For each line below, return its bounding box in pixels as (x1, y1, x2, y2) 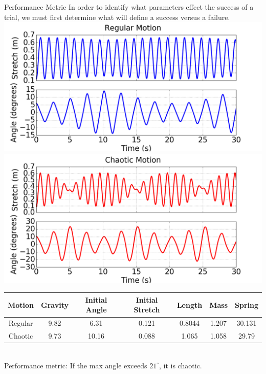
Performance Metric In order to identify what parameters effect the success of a (4, 2, 254, 12)
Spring (234, 299, 258, 310)
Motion (8, 299, 34, 310)
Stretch (134, 304, 160, 315)
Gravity (41, 299, 69, 310)
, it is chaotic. (159, 360, 202, 370)
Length (176, 299, 203, 310)
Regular (8, 318, 33, 328)
